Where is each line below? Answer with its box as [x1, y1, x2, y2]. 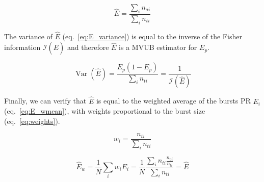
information [4, 42, 41, 53]
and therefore [67, 42, 109, 53]
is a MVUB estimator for [119, 42, 197, 53]
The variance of [4, 31, 52, 41]
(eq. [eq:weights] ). [4, 115, 60, 126]
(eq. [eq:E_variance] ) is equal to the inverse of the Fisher [62, 31, 242, 41]
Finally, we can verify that [4, 95, 87, 106]
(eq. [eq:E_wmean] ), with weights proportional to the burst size [4, 106, 205, 116]
